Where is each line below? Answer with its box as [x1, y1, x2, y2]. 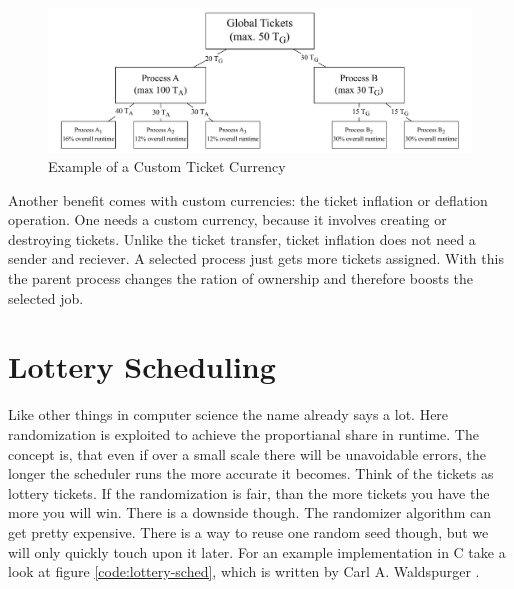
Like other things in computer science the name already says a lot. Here [8, 404, 449, 425]
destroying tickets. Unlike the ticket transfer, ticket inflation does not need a [8, 228, 476, 249]
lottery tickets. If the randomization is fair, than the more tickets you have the [8, 482, 490, 503]
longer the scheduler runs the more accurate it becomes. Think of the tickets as [8, 463, 494, 484]
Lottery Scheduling [8, 346, 276, 387]
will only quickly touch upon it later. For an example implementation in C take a [8, 541, 506, 562]
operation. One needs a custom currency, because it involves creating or [8, 209, 447, 230]
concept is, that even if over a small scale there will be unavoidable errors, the [8, 443, 487, 464]
